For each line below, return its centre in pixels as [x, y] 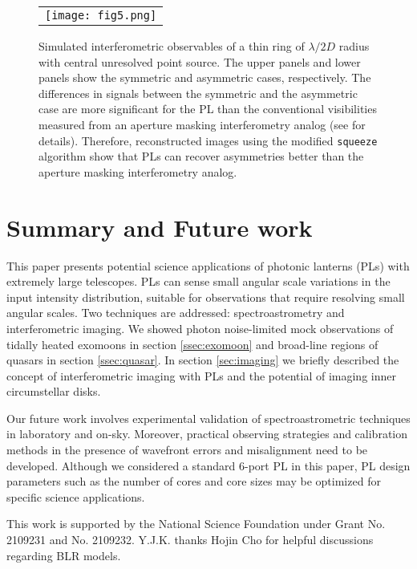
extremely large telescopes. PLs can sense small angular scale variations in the [198, 281]
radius [354, 46]
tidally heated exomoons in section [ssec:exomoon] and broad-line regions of [192, 344]
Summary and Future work [160, 227]
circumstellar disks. [54, 391]
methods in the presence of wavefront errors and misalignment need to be [187, 450]
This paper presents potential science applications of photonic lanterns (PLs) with [208, 265]
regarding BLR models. [64, 555]
